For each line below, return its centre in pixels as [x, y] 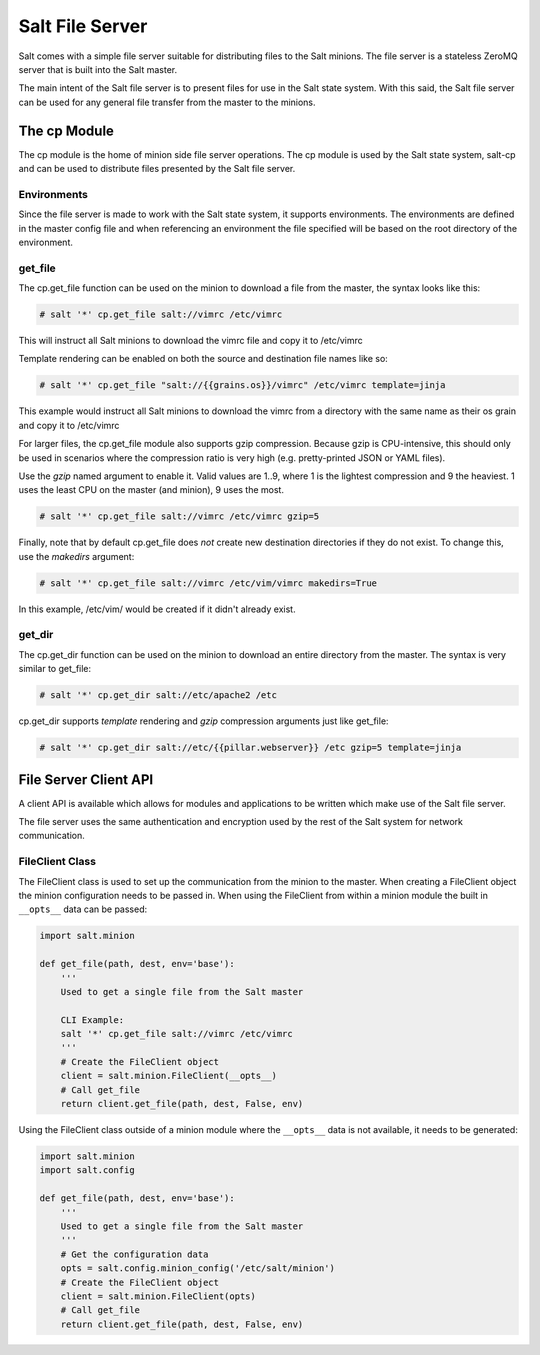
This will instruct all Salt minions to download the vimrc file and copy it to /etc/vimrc [191, 341]
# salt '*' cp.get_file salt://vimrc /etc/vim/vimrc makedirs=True [208, 583]
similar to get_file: [55, 669]
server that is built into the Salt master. [98, 69]
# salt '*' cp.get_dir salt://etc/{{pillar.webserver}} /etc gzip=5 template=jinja [250, 748]
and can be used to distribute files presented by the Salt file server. [157, 169]
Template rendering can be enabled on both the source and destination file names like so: [203, 359]
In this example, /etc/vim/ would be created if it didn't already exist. [157, 609]
